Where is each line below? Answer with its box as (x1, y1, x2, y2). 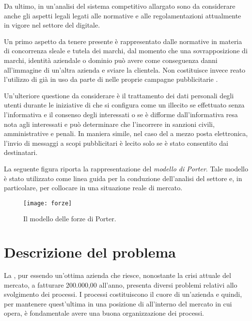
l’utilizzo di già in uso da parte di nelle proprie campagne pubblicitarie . (4, 74, 218, 84)
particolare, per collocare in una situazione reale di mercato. (4, 183, 183, 193)
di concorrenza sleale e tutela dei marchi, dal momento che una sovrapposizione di (4, 46, 248, 56)
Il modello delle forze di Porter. (23, 214, 116, 224)
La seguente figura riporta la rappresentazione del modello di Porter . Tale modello (4, 163, 248, 173)
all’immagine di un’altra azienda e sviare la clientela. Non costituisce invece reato (4, 64, 246, 75)
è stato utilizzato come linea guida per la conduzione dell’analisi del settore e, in (4, 173, 242, 183)
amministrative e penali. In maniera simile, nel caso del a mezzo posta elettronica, (4, 128, 248, 138)
